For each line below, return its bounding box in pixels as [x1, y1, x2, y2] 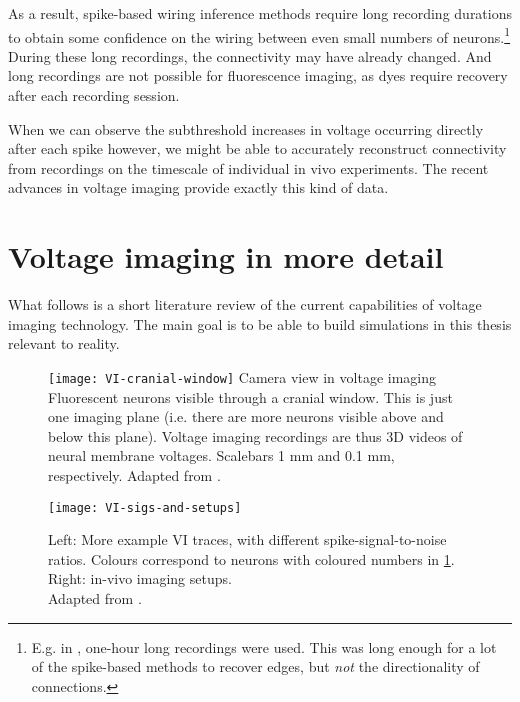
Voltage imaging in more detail [8, 236, 444, 277]
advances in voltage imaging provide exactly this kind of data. [8, 177, 389, 198]
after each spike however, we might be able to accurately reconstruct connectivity [8, 138, 507, 159]
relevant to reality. [8, 333, 120, 354]
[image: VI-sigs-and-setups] [48, 500, 242, 515]
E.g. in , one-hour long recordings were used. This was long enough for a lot [31, 636, 497, 657]
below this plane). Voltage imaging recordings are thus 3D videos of [48, 425, 463, 446]
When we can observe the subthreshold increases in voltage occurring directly [8, 118, 484, 139]
